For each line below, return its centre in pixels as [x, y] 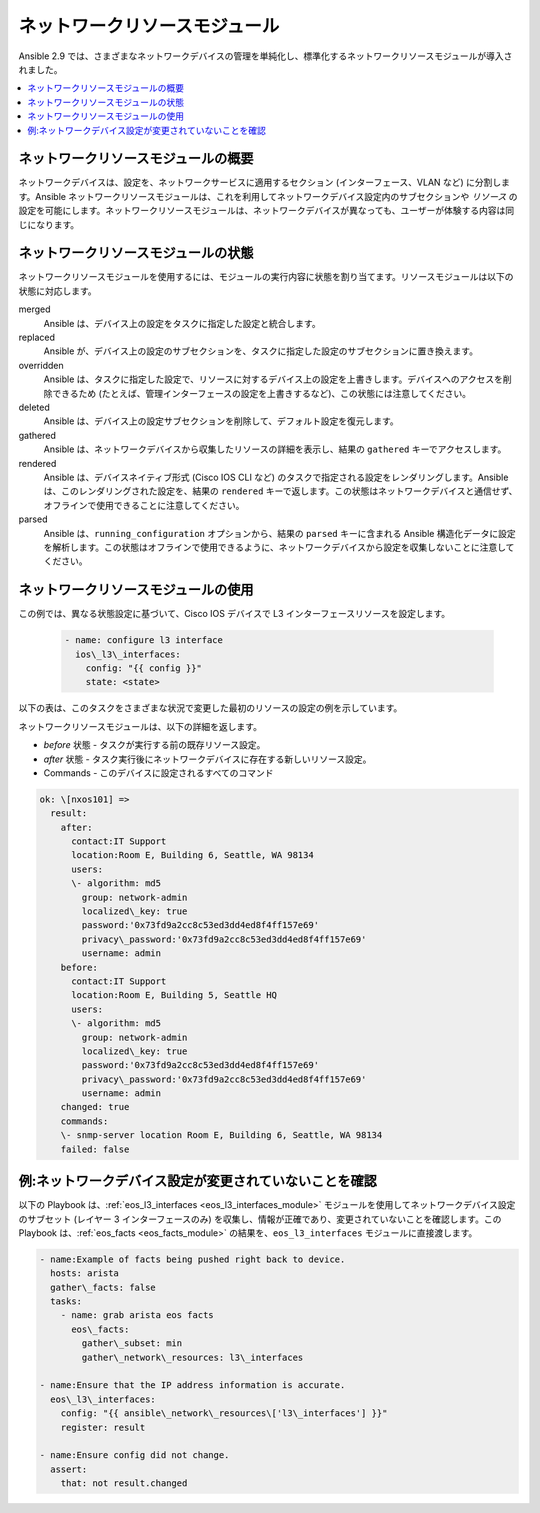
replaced [36, 337]
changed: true [95, 1107]
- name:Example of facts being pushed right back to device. [192, 1259]
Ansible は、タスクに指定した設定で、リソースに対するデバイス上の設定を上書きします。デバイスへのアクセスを [273, 379]
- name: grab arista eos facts [137, 1315]
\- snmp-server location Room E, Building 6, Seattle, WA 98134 [221, 1135]
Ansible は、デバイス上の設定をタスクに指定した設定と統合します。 [182, 323]
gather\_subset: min [132, 1343]
